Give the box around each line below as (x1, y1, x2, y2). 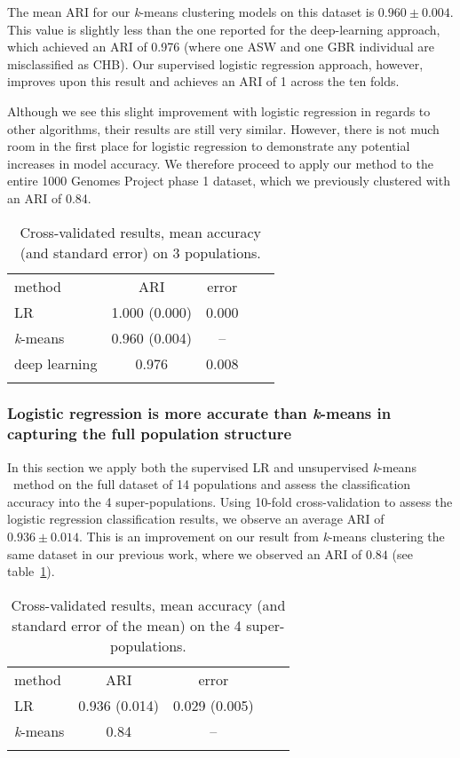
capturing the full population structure (7, 422, 292, 445)
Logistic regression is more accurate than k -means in (7, 402, 392, 424)
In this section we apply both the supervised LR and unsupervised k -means (7, 457, 416, 476)
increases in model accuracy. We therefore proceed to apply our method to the (7, 154, 433, 172)
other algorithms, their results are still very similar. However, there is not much (7, 119, 440, 138)
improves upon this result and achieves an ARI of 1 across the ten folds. (7, 72, 400, 91)
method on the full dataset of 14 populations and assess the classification (12, 475, 411, 493)
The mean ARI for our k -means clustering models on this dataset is (7, 3, 375, 20)
